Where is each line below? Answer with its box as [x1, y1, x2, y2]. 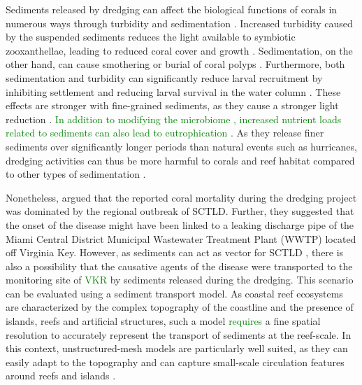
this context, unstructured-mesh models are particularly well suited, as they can [6, 341, 348, 356]
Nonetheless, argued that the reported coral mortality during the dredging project [6, 190, 357, 204]
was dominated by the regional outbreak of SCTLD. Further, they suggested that [6, 204, 354, 218]
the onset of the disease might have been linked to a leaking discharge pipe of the [6, 217, 354, 232]
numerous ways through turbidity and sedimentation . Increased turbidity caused [6, 15, 353, 30]
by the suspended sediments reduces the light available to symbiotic [6, 29, 296, 44]
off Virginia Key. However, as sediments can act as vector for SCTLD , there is [6, 245, 344, 260]
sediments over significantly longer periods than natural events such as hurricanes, [6, 139, 357, 153]
